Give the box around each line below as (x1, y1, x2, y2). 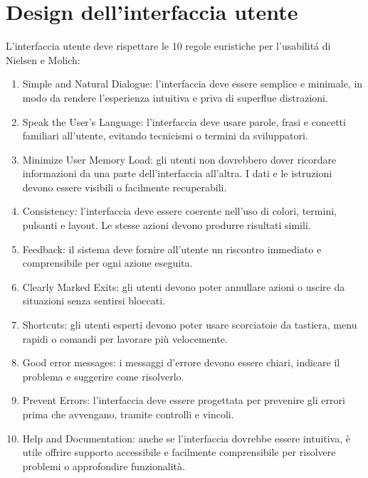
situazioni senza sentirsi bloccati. (22, 293, 166, 308)
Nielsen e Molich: (6, 52, 80, 67)
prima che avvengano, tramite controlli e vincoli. (22, 407, 234, 421)
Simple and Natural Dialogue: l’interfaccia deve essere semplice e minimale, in (22, 76, 363, 91)
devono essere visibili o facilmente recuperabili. (22, 179, 227, 194)
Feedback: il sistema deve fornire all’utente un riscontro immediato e (22, 241, 322, 256)
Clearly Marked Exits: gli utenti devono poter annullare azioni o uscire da (22, 279, 345, 294)
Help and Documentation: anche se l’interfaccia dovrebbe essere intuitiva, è (22, 430, 350, 445)
